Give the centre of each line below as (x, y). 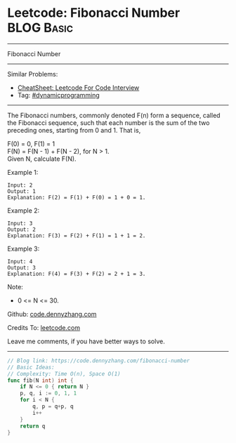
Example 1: (23, 172)
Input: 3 (20, 223)
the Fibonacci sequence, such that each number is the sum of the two (109, 123)
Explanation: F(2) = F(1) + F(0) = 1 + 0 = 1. (77, 197)
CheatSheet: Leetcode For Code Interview (78, 87)
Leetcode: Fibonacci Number (94, 13)
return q (33, 426)
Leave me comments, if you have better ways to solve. (86, 341)
